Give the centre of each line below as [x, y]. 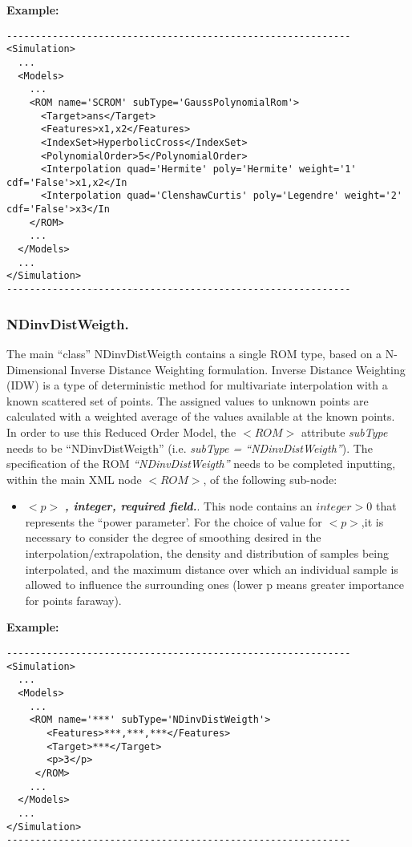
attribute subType [344, 432]
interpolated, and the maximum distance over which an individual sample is [212, 569]
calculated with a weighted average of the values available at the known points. [201, 416]
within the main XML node [74, 479]
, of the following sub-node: [270, 479]
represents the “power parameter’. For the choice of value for [174, 521]
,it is [372, 521]
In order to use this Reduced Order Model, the [121, 432]
